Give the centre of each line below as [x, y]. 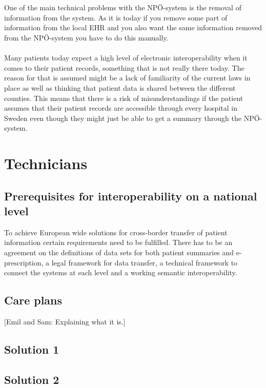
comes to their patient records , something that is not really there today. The [124, 67]
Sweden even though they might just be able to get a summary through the [123, 118]
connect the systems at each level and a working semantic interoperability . [121, 272]
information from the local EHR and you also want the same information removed [133, 27]
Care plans [33, 300]
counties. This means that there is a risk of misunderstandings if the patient [124, 98]
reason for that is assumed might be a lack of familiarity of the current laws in [127, 78]
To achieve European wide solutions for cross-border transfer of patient [116, 232]
